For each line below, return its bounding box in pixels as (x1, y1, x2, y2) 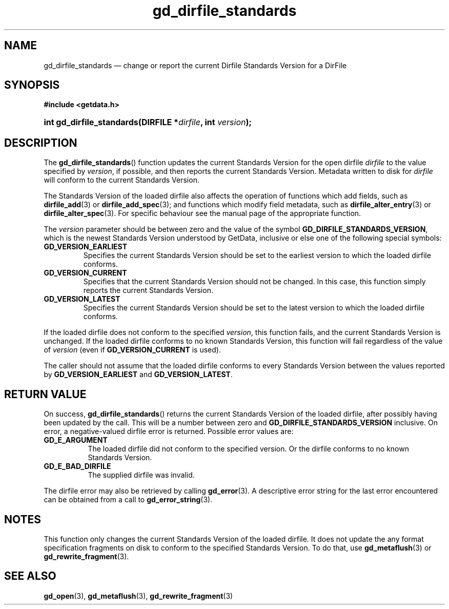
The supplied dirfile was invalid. (88, 470, 195, 480)
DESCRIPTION (4, 136, 77, 149)
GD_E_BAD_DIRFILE (44, 462, 111, 471)
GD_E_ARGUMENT (44, 436, 108, 445)
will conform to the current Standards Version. (44, 175, 199, 185)
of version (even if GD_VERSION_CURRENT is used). (44, 345, 221, 355)
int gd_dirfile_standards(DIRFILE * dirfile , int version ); (44, 117, 252, 128)
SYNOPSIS (4, 78, 60, 92)
